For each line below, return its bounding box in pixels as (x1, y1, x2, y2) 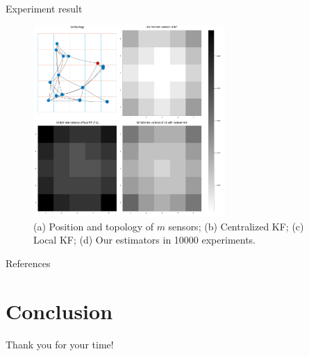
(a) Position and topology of (33, 219, 153, 233)
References (6, 255, 51, 270)
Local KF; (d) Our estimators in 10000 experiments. (33, 232, 256, 247)
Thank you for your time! (6, 337, 114, 351)
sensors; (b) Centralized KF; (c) (168, 219, 304, 233)
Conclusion (6, 296, 113, 325)
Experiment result (6, 1, 83, 15)
